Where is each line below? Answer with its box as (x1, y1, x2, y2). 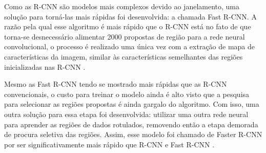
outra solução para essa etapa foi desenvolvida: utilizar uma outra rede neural (4, 108, 249, 119)
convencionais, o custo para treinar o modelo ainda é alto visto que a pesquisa (4, 88, 250, 99)
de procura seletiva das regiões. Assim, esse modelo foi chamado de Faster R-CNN (4, 129, 262, 140)
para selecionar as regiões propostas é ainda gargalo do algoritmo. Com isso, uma (4, 99, 259, 109)
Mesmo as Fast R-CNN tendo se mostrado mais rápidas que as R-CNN (4, 79, 227, 89)
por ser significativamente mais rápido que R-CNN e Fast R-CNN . (4, 139, 215, 149)
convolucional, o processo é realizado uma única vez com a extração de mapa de (4, 41, 255, 52)
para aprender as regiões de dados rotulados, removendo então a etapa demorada (4, 119, 258, 129)
